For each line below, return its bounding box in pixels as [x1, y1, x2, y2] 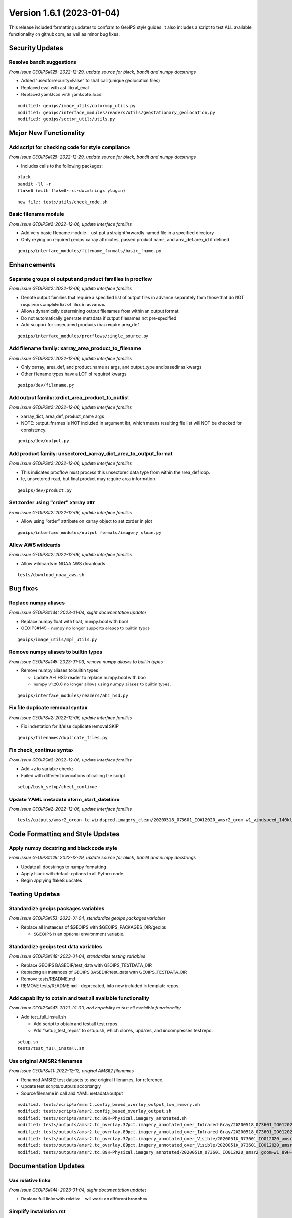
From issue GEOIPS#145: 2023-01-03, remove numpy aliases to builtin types [9, 659, 163, 665]
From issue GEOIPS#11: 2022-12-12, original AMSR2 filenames [9, 1067, 134, 1074]
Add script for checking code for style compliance [9, 144, 130, 151]
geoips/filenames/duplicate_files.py [18, 735, 108, 741]
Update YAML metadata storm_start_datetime [9, 796, 120, 802]
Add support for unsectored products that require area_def [21, 322, 139, 327]
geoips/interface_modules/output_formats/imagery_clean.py [18, 530, 162, 535]
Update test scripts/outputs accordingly [21, 1084, 101, 1089]
